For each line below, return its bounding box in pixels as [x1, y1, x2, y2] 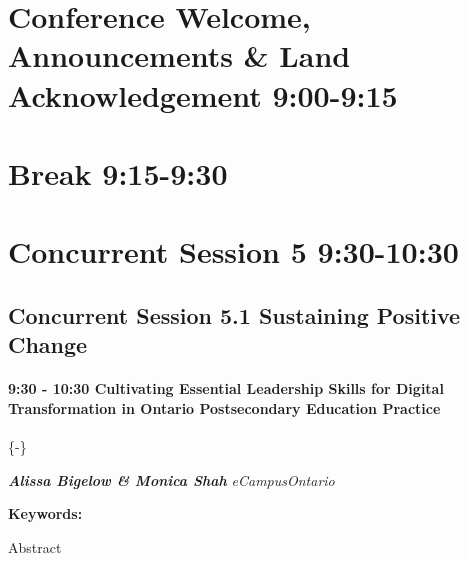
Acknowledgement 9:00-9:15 [8, 74, 398, 115]
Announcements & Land [8, 35, 351, 76]
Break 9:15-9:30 [8, 152, 228, 193]
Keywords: [8, 503, 83, 524]
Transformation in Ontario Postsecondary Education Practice [8, 397, 441, 418]
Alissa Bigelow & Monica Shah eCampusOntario [8, 469, 335, 490]
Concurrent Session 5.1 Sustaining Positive [8, 299, 461, 330]
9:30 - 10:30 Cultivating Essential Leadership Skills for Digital [8, 378, 444, 399]
